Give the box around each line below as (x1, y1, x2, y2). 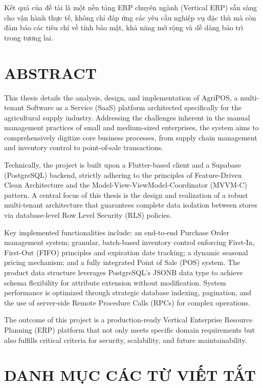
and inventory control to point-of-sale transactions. (4, 142, 164, 153)
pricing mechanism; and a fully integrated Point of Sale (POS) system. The (4, 257, 240, 268)
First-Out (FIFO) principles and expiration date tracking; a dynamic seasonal (4, 247, 248, 257)
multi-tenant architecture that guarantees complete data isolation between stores (4, 199, 257, 210)
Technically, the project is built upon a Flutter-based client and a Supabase (4, 159, 241, 170)
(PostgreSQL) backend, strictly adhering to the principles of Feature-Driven (4, 169, 242, 180)
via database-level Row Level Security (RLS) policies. (4, 210, 172, 220)
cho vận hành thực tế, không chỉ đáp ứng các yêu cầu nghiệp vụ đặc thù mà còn (4, 12, 256, 23)
